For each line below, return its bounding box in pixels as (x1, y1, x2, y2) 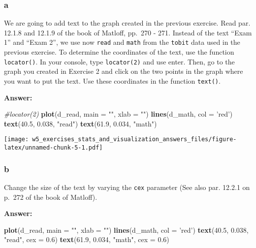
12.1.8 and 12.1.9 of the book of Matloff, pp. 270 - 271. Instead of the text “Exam (4, 27, 252, 37)
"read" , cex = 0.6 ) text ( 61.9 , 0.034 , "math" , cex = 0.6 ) (4, 234, 169, 245)
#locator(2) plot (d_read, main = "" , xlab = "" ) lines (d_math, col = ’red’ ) (4, 109, 233, 119)
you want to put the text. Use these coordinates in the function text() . (4, 75, 221, 86)
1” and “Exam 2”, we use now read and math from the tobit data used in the (4, 37, 240, 47)
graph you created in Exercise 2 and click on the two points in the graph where (4, 66, 243, 76)
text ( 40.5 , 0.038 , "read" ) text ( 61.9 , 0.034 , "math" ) (4, 118, 157, 128)
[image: (4, 136, 29, 143)
